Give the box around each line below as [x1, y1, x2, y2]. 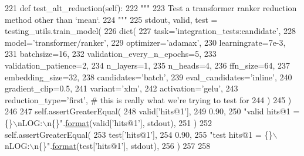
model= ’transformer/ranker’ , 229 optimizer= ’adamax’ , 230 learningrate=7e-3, [5, 36, 286, 48]
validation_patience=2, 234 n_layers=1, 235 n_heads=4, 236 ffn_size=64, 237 [5, 59, 290, 71]
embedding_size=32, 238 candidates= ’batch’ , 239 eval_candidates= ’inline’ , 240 [5, 70, 292, 83]
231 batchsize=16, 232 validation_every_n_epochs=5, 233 [5, 48, 217, 60]
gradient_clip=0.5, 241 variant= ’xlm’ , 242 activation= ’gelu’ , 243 [5, 82, 238, 94]
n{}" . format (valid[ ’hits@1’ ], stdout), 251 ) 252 [47, 116, 212, 128]
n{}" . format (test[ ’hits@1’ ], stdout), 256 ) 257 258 [34, 140, 211, 152]
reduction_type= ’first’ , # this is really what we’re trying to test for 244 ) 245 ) [5, 93, 292, 106]
